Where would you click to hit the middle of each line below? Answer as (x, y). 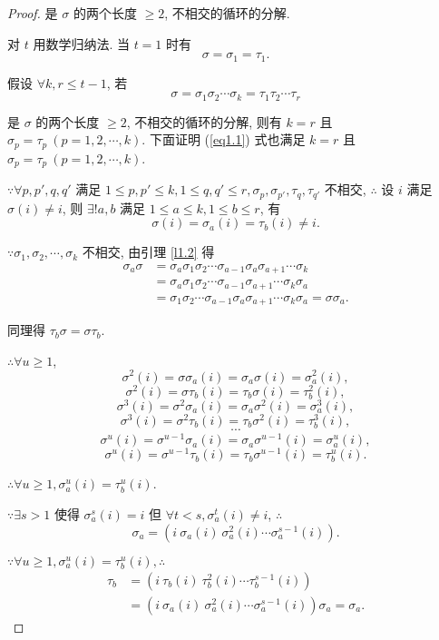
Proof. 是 (33, 13)
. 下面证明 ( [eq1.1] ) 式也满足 (224, 139)
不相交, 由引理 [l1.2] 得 (148, 252)
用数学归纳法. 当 (81, 43)
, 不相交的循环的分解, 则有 (204, 121)
